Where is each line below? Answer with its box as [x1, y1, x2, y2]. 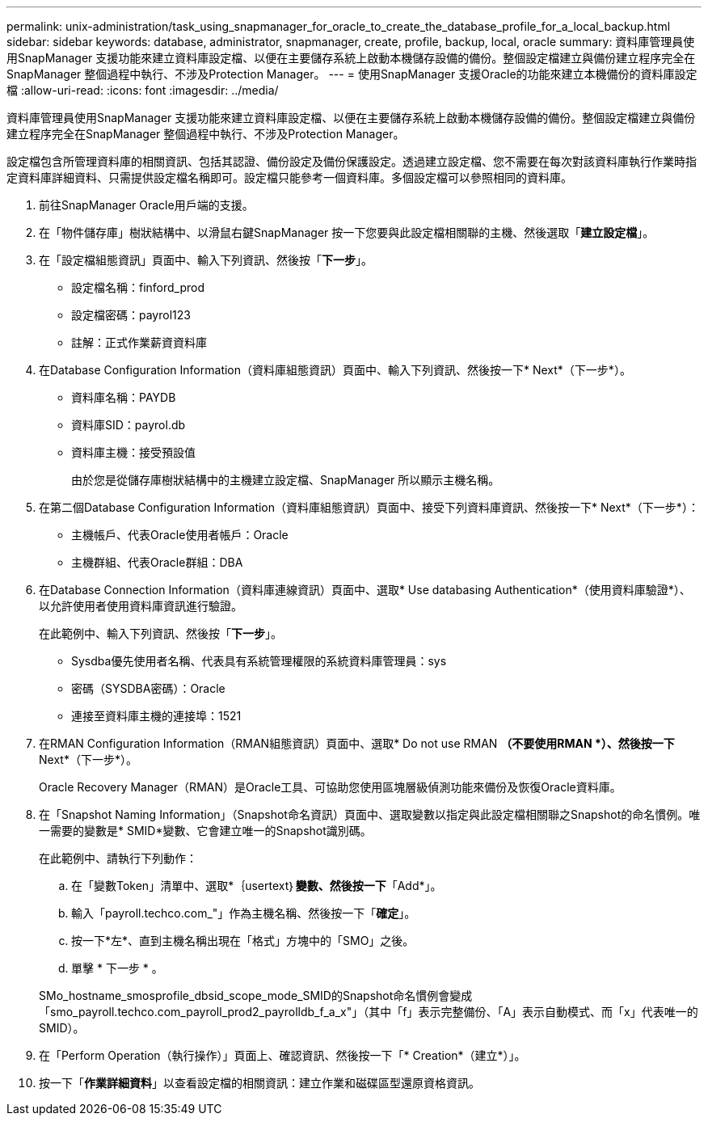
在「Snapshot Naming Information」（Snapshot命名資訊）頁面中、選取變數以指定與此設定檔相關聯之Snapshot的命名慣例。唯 [39, 808, 701, 821]
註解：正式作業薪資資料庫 [71, 335, 207, 349]
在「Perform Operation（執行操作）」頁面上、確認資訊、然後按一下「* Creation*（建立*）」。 [39, 1048, 526, 1062]
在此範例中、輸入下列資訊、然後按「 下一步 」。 [39, 626, 282, 640]
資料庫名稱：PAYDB [71, 390, 176, 404]
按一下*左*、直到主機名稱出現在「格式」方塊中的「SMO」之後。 [71, 934, 415, 947]
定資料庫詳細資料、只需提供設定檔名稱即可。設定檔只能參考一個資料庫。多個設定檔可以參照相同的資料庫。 [6, 171, 572, 184]
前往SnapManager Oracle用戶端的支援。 [39, 198, 254, 212]
